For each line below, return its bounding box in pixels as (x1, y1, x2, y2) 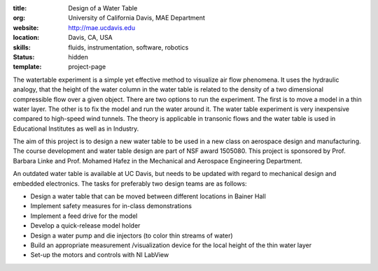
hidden (68, 52, 89, 61)
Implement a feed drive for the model (30, 212, 138, 220)
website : (13, 23, 39, 31)
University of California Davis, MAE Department (68, 14, 206, 22)
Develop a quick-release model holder (30, 221, 141, 230)
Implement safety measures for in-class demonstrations (30, 202, 192, 210)
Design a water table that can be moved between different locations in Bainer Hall (30, 192, 266, 200)
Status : (13, 52, 35, 61)
